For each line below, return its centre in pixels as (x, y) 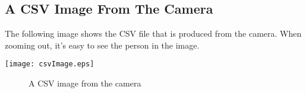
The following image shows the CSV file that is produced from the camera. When (153, 33)
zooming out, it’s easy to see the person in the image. (102, 45)
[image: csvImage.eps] (50, 64)
